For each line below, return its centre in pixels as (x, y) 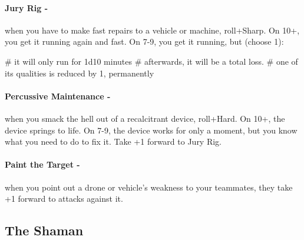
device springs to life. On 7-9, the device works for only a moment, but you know (151, 130)
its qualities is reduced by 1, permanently (80, 73)
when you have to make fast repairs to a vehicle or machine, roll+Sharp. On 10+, (152, 30)
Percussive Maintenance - (58, 96)
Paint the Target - (42, 164)
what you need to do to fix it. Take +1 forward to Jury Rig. (113, 141)
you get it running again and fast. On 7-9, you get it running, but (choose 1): (144, 41)
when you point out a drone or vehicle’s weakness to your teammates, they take (149, 187)
